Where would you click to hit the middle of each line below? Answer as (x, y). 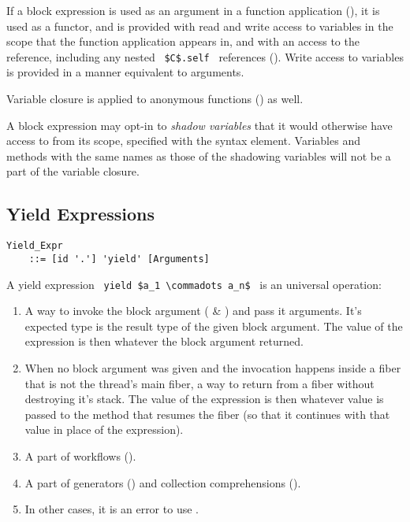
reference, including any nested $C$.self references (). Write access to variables (205, 56)
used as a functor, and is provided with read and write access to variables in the (200, 26)
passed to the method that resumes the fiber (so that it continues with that (207, 414)
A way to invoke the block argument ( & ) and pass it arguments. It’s (193, 311)
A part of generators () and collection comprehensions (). (163, 482)
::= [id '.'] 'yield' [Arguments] (119, 259)
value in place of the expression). (104, 429)
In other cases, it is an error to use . (112, 509)
